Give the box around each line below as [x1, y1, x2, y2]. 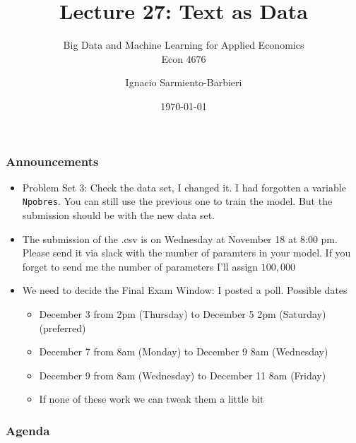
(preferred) [39, 320, 86, 335]
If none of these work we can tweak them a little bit [39, 391, 264, 406]
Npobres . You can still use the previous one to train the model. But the [22, 194, 333, 208]
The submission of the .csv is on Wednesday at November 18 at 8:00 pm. [22, 231, 338, 246]
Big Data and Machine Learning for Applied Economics [63, 37, 304, 52]
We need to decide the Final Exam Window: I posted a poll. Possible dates [22, 283, 348, 297]
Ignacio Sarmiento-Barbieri [125, 75, 242, 90]
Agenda [6, 421, 50, 439]
